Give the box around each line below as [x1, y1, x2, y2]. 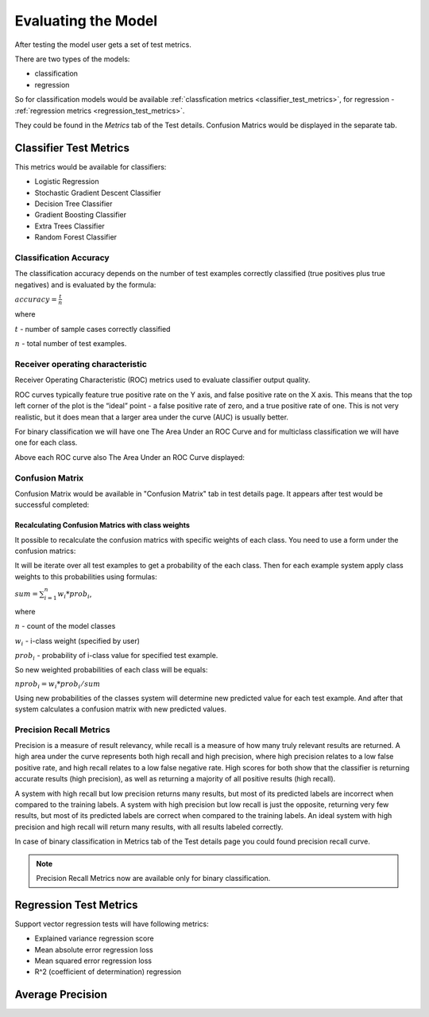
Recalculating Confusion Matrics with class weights [14, 520, 191, 530]
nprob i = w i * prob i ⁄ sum [14, 679, 101, 690]
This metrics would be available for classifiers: [14, 162, 167, 171]
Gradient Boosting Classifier [34, 210, 127, 220]
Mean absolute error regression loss [34, 945, 154, 954]
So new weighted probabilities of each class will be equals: [14, 665, 208, 675]
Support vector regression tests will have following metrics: [14, 919, 210, 929]
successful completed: [14, 500, 90, 509]
